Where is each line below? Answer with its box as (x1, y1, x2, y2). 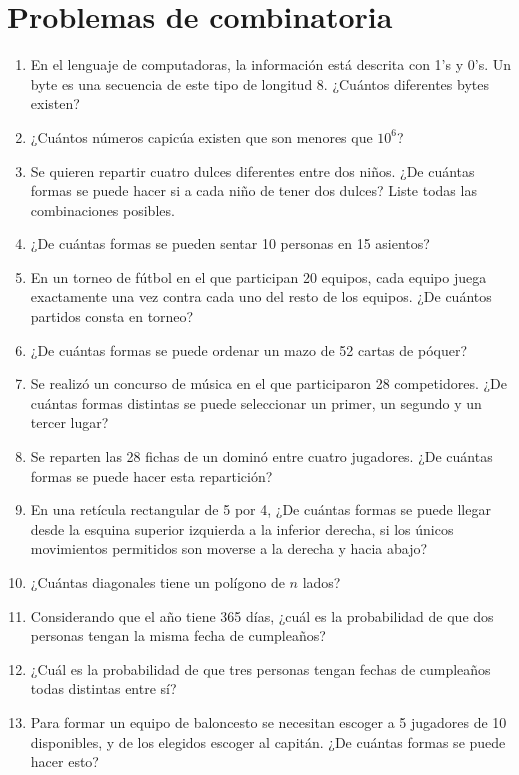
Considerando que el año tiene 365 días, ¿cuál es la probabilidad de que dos (30, 605, 494, 626)
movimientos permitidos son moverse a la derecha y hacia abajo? (30, 538, 428, 559)
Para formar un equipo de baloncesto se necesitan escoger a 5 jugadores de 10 (30, 711, 507, 732)
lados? (302, 572, 341, 592)
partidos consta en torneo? (30, 306, 194, 327)
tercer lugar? (30, 412, 109, 433)
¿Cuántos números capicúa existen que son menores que (30, 126, 373, 147)
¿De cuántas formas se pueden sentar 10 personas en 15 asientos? (30, 233, 430, 254)
